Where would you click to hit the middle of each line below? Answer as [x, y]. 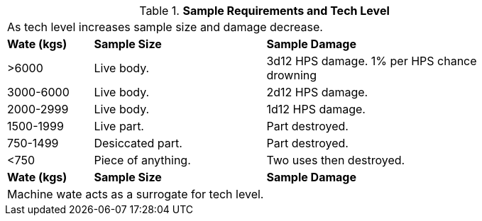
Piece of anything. [142, 160]
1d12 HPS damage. [316, 109]
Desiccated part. [138, 143]
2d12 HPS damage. [317, 92]
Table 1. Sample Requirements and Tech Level [264, 11]
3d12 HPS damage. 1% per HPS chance [372, 61]
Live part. [119, 126]
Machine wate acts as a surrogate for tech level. [136, 194]
